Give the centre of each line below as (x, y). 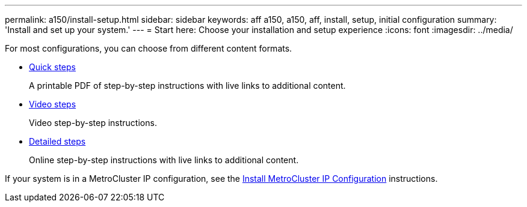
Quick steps (52, 67)
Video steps (53, 104)
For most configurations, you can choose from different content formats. (149, 48)
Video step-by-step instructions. (93, 123)
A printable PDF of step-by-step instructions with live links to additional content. (187, 85)
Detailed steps (57, 141)
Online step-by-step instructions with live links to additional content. (164, 160)
